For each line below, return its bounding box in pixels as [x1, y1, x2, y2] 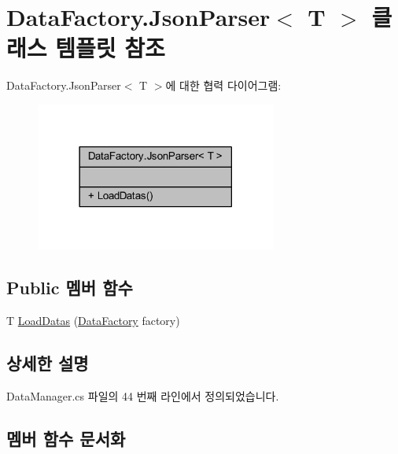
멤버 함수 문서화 [6, 426, 126, 450]
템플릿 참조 [55, 31, 165, 64]
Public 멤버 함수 [6, 275, 133, 300]
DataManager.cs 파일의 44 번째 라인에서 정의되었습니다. [6, 387, 279, 404]
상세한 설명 [6, 350, 89, 375]
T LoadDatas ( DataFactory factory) [6, 312, 180, 328]
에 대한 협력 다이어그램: [165, 77, 282, 94]
